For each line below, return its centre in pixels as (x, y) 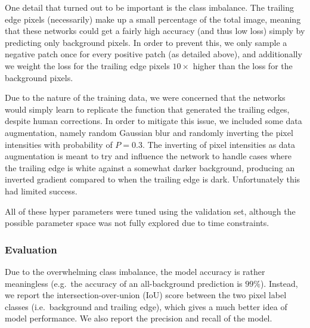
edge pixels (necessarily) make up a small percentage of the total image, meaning (153, 19)
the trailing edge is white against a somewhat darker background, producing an (150, 167)
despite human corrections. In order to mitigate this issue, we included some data (154, 121)
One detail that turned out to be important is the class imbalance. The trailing (149, 7)
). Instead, (279, 283)
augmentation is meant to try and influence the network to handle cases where (148, 156)
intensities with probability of (59, 144)
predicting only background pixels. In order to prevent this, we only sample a (146, 42)
